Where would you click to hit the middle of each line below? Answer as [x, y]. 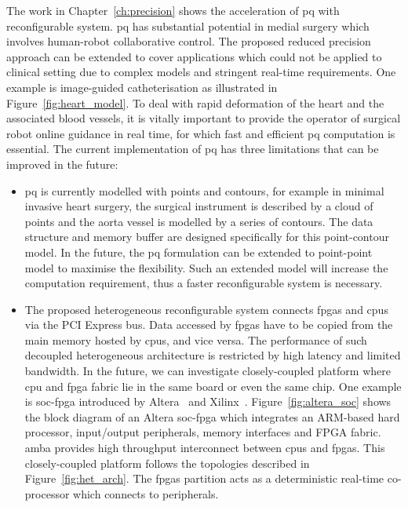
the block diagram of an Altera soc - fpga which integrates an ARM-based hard [212, 416]
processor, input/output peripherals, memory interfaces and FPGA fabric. [203, 432]
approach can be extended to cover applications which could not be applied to [194, 56]
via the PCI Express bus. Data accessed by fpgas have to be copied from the [209, 325]
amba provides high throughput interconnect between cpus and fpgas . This [205, 448]
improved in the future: [62, 164]
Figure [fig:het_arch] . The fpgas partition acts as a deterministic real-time [204, 478]
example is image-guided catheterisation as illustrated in [142, 87]
